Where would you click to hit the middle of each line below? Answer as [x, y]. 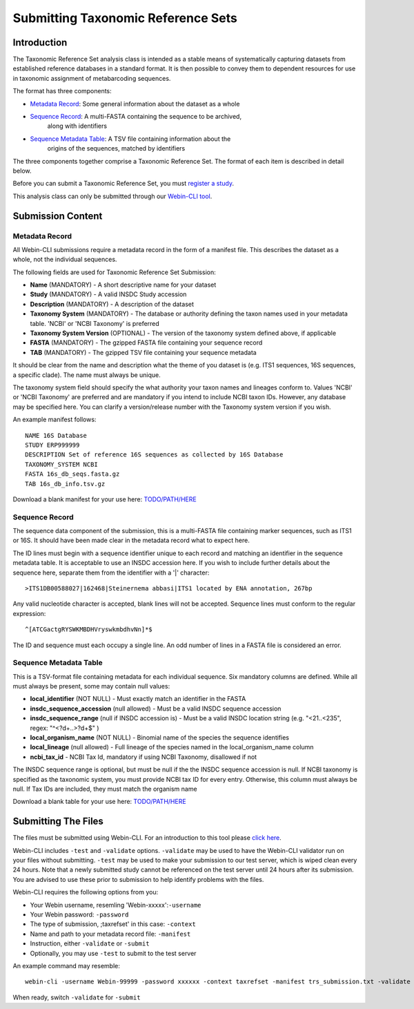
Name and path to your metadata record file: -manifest [110, 934]
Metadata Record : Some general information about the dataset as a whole [135, 104]
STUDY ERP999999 [52, 445]
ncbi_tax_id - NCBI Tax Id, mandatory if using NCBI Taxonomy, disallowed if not [144, 757]
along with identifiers [77, 126]
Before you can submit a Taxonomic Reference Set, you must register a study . [124, 184]
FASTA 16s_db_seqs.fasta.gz [72, 474]
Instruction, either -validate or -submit [90, 943]
